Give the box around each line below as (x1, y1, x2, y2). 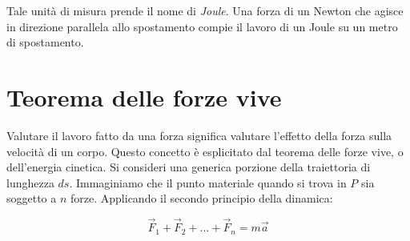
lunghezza (6, 174, 54, 191)
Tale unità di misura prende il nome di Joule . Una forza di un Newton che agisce (6, 2, 404, 18)
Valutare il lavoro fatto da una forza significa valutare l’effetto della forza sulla (6, 127, 392, 143)
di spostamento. (6, 34, 84, 50)
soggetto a (6, 190, 57, 207)
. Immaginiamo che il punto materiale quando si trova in (69, 174, 347, 191)
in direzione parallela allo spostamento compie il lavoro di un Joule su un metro (6, 18, 398, 34)
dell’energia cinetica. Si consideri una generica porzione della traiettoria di (6, 159, 371, 175)
